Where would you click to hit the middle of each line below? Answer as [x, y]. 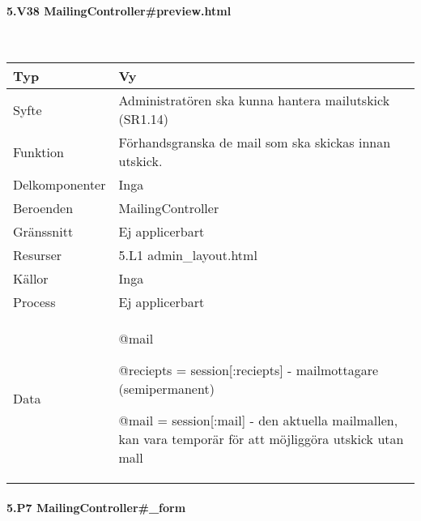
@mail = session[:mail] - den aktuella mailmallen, [258, 421]
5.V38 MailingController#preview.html [119, 10]
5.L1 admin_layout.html [188, 255]
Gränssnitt [43, 232]
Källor [31, 279]
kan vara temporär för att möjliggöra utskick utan [261, 439]
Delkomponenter [60, 185]
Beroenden [43, 208]
